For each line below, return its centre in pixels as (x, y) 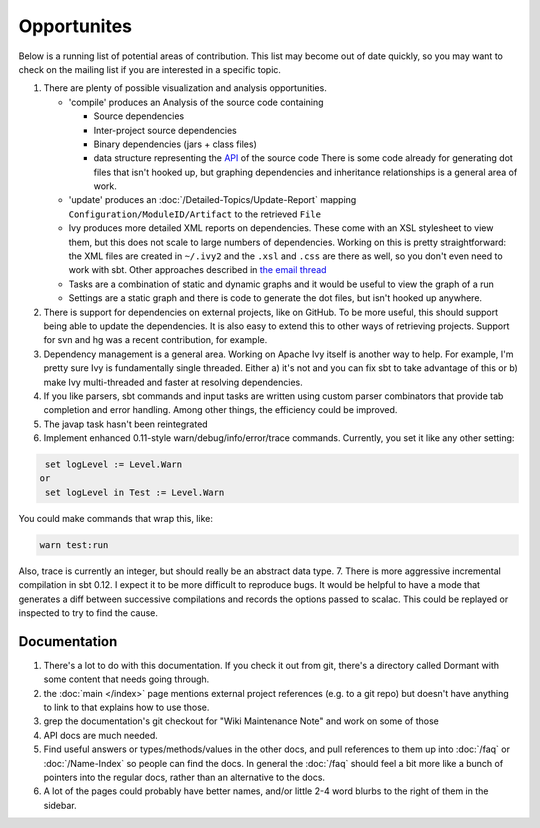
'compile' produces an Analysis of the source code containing (196, 102)
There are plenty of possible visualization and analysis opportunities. (185, 88)
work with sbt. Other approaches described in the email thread (197, 270)
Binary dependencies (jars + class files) (175, 144)
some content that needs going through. (126, 679)
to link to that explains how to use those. (126, 707)
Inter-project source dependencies (165, 130)
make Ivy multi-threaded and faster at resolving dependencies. (173, 382)
